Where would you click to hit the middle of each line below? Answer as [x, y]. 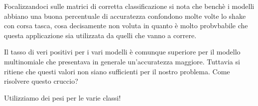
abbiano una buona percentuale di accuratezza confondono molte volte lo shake [125, 16]
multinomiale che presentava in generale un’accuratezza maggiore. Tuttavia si [122, 61]
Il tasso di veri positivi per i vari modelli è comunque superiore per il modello [122, 52]
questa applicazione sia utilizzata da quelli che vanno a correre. [100, 35]
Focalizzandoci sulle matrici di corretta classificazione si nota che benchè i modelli [129, 6]
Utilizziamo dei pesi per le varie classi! [63, 97]
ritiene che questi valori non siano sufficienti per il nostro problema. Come [117, 71]
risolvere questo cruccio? [41, 81]
